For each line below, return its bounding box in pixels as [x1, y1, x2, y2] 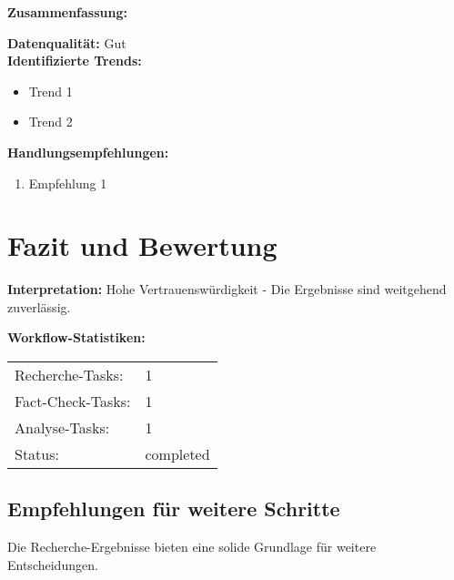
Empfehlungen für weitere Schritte [7, 494, 340, 523]
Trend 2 [28, 112, 73, 131]
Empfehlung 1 [28, 173, 107, 192]
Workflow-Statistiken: [7, 328, 146, 347]
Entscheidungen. [7, 555, 98, 574]
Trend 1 [28, 81, 73, 100]
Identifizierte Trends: [7, 51, 142, 70]
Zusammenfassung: [7, 3, 127, 21]
